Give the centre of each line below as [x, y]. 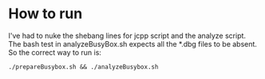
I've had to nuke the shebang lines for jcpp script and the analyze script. [127, 36]
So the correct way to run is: [55, 52]
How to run [45, 14]
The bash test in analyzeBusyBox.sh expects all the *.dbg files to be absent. [133, 43]
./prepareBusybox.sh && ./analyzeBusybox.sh [83, 67]
